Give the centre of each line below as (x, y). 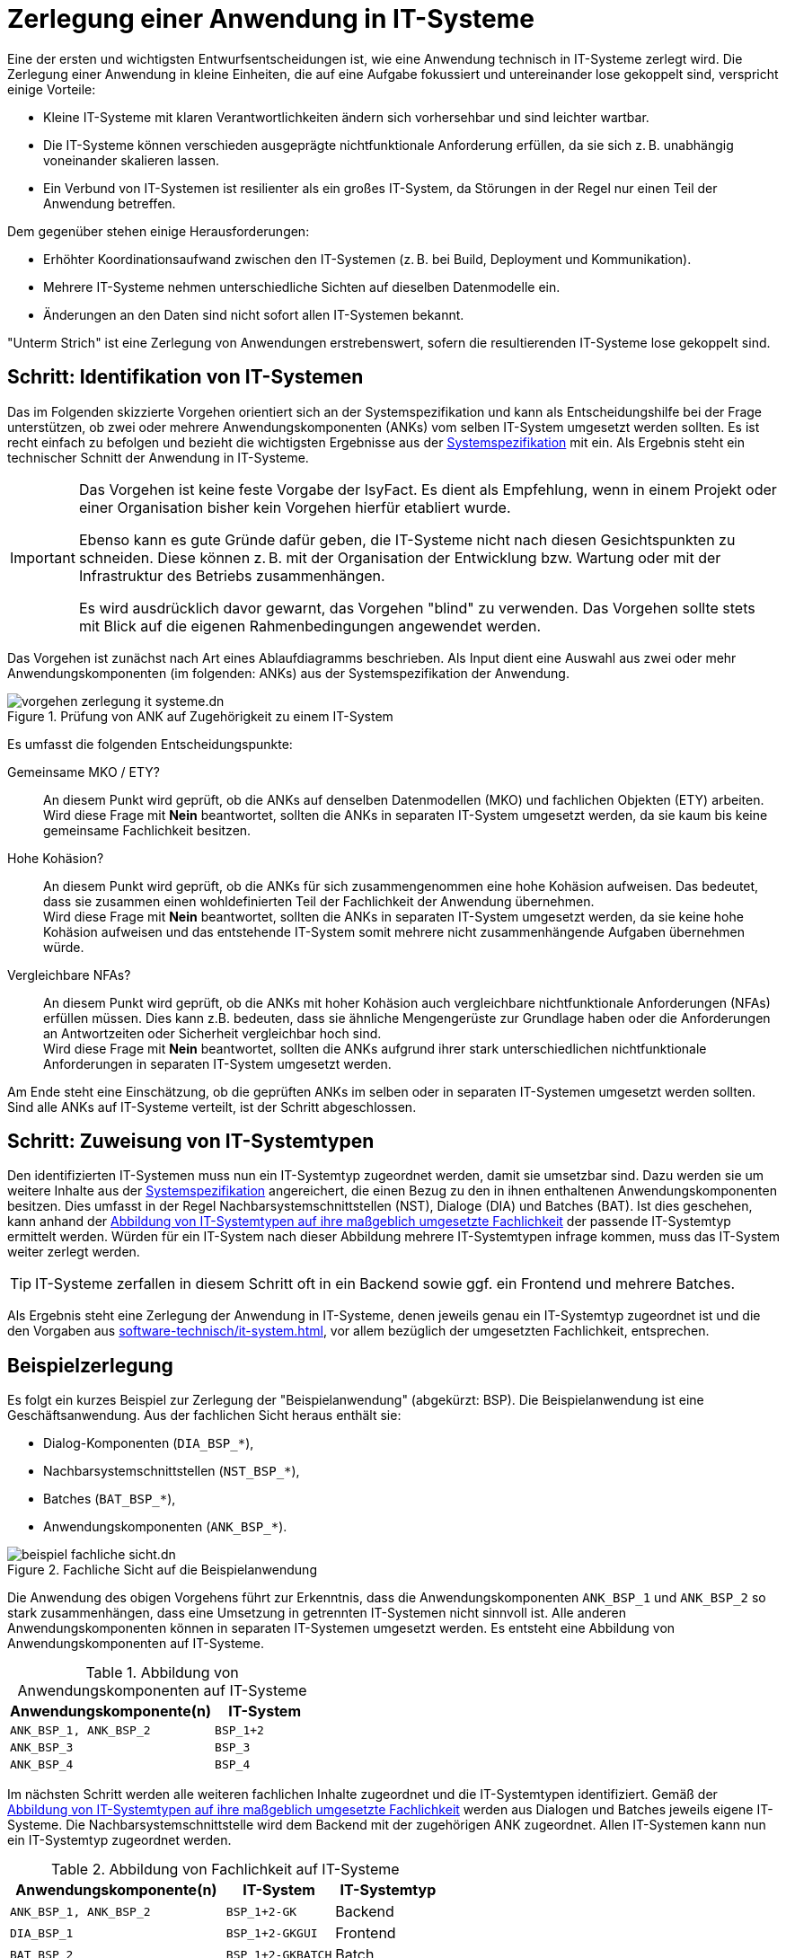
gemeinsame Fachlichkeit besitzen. (147, 830)
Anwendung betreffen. (110, 203)
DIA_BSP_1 (42, 1933)
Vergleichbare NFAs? (69, 975)
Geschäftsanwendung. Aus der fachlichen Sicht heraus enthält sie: (204, 1416)
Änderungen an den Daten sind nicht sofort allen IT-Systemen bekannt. (254, 314)
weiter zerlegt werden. (74, 1252)
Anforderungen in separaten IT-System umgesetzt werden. (217, 1063)
